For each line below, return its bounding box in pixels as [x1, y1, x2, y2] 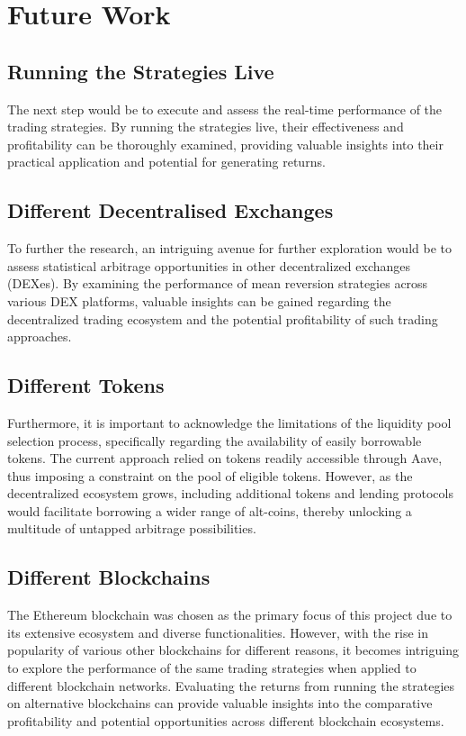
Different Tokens [7, 371, 165, 399]
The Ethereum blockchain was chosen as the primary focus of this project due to [7, 605, 453, 624]
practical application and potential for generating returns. [7, 152, 326, 171]
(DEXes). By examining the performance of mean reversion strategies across [7, 274, 428, 293]
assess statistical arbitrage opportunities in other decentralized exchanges [7, 256, 411, 275]
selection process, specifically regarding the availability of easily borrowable [7, 431, 422, 450]
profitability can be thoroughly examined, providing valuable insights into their [7, 134, 444, 153]
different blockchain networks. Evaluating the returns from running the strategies [7, 676, 455, 695]
